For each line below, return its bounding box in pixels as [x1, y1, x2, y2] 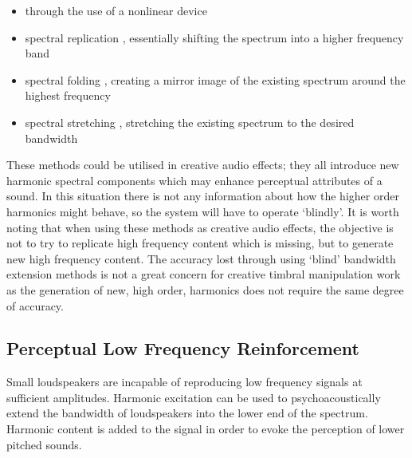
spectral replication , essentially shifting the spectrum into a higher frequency [25, 29, 404, 45]
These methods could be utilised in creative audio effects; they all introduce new [6, 156, 399, 173]
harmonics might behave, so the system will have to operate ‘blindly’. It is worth [6, 203, 399, 219]
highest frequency [25, 87, 111, 104]
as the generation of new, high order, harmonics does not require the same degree [6, 281, 404, 298]
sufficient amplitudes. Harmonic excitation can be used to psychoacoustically [6, 389, 381, 405]
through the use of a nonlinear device [25, 2, 207, 18]
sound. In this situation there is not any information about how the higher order [6, 188, 399, 204]
